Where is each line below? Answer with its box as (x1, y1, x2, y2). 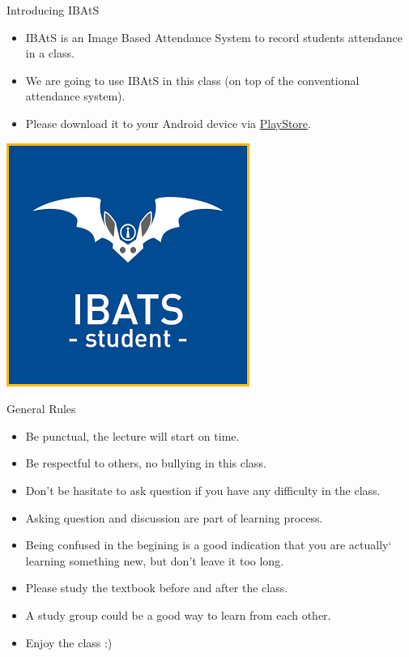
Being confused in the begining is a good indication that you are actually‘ (25, 536, 392, 553)
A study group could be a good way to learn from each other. (25, 606, 331, 623)
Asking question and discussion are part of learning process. (25, 509, 323, 526)
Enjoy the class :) (25, 634, 113, 651)
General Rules (6, 400, 76, 417)
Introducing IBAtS (6, 2, 100, 18)
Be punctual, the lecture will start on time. (25, 427, 240, 444)
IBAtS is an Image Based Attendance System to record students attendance (25, 28, 403, 45)
